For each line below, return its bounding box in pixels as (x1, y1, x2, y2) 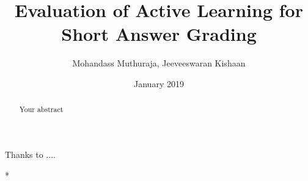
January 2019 (134, 77, 184, 90)
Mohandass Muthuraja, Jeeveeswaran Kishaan (72, 57, 246, 69)
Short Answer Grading (61, 21, 257, 46)
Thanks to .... (5, 147, 56, 160)
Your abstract (19, 104, 64, 115)
